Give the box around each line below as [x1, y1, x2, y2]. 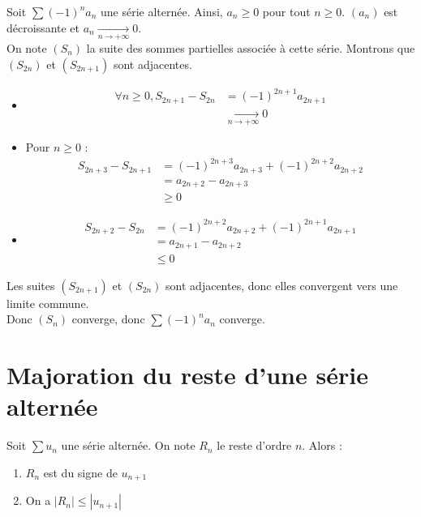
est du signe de [43, 464, 118, 481]
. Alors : [302, 437, 342, 454]
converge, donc [71, 310, 145, 327]
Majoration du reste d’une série [6, 357, 368, 391]
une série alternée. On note [61, 437, 195, 454]
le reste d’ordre [217, 437, 292, 454]
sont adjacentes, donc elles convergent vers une [165, 276, 398, 293]
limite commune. [6, 294, 89, 311]
